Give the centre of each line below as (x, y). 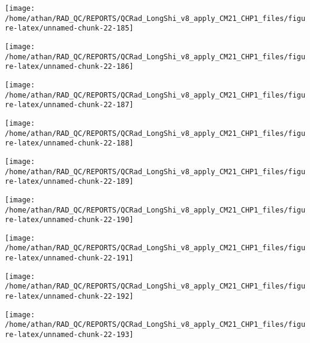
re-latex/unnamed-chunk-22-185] (69, 28)
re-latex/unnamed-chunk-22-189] (69, 182)
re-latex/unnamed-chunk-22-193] (69, 335)
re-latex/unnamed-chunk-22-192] (69, 297)
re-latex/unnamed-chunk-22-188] (69, 143)
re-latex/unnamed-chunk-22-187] (69, 105)
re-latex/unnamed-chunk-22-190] (69, 220)
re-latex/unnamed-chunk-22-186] (69, 67)
